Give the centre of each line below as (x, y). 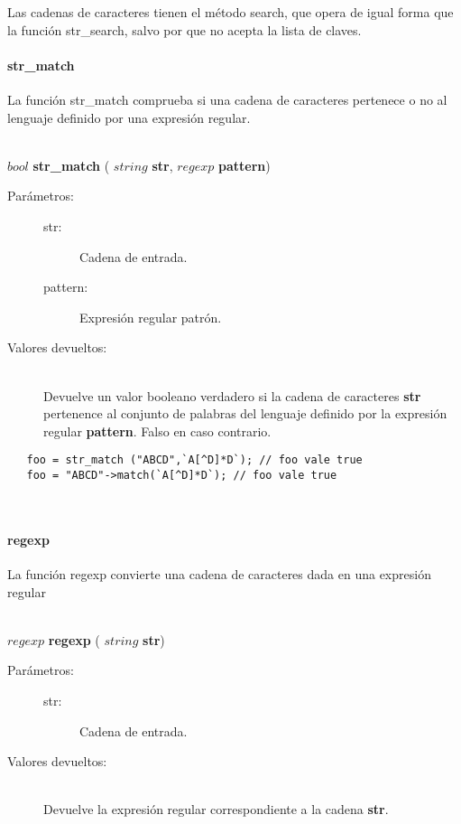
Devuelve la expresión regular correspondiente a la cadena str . (216, 809)
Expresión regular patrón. (151, 317)
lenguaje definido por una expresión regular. (129, 117)
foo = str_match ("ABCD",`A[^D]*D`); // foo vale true (194, 460)
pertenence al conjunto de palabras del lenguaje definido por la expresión (245, 413)
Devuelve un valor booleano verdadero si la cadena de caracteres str (232, 395)
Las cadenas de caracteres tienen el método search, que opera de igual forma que (230, 12)
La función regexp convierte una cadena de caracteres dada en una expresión (219, 574)
